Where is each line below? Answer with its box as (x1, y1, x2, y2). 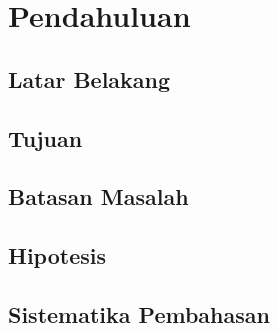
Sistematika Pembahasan (8, 298, 270, 329)
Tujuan (8, 122, 83, 153)
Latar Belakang (8, 63, 171, 94)
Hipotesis (8, 240, 106, 271)
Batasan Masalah (8, 181, 189, 212)
